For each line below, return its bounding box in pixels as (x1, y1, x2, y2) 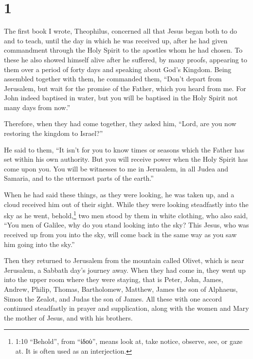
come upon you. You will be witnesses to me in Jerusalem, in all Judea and (4, 163, 229, 173)
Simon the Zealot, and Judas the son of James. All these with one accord (4, 293, 222, 303)
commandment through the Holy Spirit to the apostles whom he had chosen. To (4, 45, 243, 55)
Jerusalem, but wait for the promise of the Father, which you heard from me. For (4, 83, 246, 93)
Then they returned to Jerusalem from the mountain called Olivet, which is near (4, 255, 244, 265)
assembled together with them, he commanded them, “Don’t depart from (4, 74, 222, 84)
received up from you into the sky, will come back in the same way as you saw (4, 229, 237, 240)
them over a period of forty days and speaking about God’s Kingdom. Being (4, 64, 232, 74)
